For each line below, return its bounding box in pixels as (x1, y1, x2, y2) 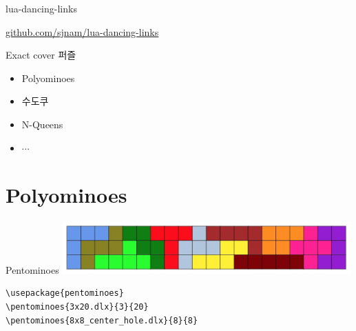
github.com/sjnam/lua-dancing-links (6, 24, 159, 39)
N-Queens (21, 117, 63, 131)
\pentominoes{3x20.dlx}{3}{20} (6, 302, 149, 312)
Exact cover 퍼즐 (6, 48, 76, 62)
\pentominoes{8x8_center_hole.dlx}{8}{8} (6, 315, 198, 325)
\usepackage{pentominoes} (6, 288, 124, 299)
